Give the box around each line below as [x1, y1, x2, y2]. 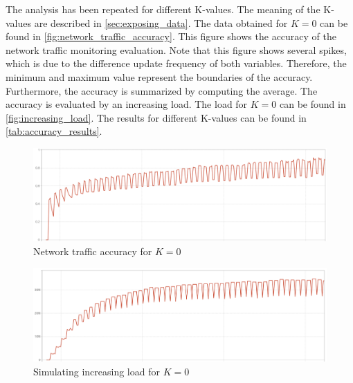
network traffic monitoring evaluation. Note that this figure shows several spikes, [6, 42, 347, 57]
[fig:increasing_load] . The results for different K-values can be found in [6, 110, 307, 124]
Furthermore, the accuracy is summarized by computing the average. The [6, 83, 318, 97]
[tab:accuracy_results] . [6, 124, 102, 138]
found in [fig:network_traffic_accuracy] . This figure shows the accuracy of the [6, 29, 336, 44]
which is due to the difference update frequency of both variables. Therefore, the [6, 56, 347, 71]
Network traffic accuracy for [33, 243, 152, 258]
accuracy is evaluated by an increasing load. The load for [6, 97, 248, 111]
